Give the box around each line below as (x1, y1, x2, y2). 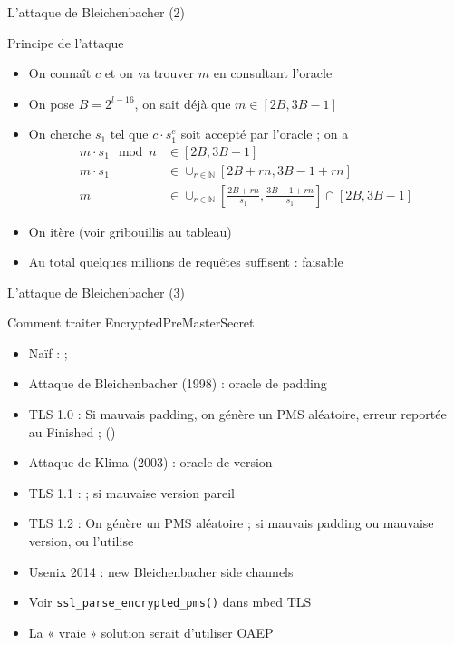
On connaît (28, 64, 92, 83)
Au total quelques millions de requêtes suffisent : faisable (28, 252, 343, 271)
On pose (28, 93, 75, 112)
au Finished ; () (28, 422, 116, 441)
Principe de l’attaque (7, 33, 124, 52)
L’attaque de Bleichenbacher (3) (7, 282, 186, 301)
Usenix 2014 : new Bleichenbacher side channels (28, 562, 294, 581)
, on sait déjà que (134, 93, 231, 112)
